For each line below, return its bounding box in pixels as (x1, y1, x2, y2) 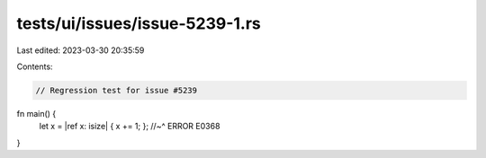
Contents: (16, 61, 53, 72)
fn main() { (16, 108, 57, 118)
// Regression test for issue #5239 (35, 85, 198, 95)
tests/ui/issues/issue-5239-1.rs (16, 13, 261, 33)
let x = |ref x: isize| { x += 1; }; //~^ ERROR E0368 (39, 121, 220, 132)
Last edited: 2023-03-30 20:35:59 (16, 45, 145, 56)
